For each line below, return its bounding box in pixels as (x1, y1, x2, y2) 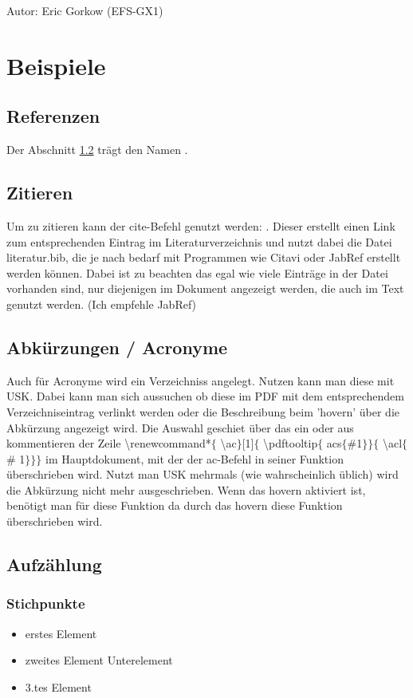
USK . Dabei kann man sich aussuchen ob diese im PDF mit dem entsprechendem (6, 388, 404, 404)
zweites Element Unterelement (25, 652, 173, 668)
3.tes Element (25, 678, 92, 695)
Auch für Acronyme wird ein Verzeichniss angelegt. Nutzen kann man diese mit (6, 372, 395, 388)
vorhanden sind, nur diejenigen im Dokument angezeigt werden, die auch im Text (6, 280, 404, 297)
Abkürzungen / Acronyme (6, 334, 228, 359)
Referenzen (6, 104, 100, 128)
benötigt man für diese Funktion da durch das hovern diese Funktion (6, 497, 343, 514)
